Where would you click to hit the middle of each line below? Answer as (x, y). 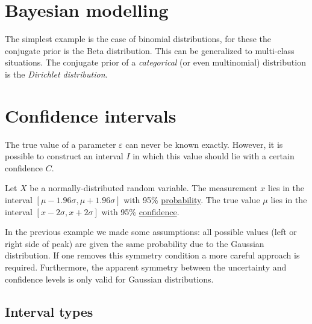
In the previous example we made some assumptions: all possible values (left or (151, 232)
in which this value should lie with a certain (214, 156)
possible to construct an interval (64, 156)
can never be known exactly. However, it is (204, 144)
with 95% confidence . (140, 211)
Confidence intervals (91, 115)
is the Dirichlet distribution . (56, 74)
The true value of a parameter (61, 144)
